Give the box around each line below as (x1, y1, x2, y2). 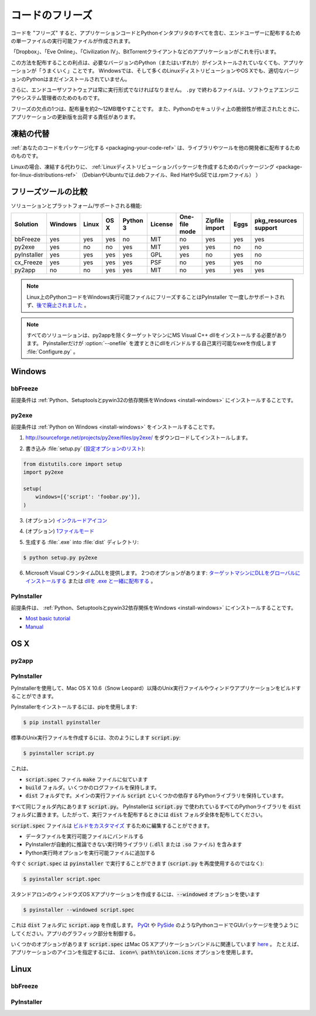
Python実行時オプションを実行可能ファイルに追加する (25, 849, 156, 856)
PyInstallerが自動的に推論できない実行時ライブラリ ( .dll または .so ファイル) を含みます (25, 841, 242, 848)
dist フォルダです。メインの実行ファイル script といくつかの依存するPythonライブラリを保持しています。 (25, 792, 287, 799)
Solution (14, 220, 39, 228)
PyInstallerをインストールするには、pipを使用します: (11, 703, 138, 710)
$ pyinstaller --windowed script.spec (23, 907, 135, 913)
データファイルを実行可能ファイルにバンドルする (25, 833, 144, 840)
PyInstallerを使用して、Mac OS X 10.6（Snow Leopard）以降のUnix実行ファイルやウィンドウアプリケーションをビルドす (11, 684, 301, 691)
